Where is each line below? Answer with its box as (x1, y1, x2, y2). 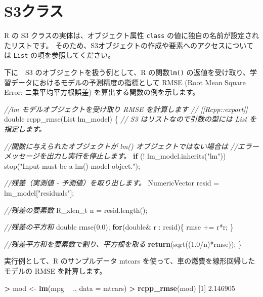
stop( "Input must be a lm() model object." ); (4, 160, 140, 171)
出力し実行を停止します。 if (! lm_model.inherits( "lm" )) (46, 151, 226, 161)
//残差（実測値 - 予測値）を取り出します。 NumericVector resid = (4, 177, 220, 188)
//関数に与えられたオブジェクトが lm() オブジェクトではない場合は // (4, 140, 238, 151)
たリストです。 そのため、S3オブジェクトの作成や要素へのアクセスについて (4, 40, 253, 50)
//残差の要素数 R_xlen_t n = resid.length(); (4, 204, 148, 215)
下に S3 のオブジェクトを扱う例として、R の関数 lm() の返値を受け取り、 (4, 67, 250, 78)
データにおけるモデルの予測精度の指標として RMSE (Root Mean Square (11, 77, 246, 87)
